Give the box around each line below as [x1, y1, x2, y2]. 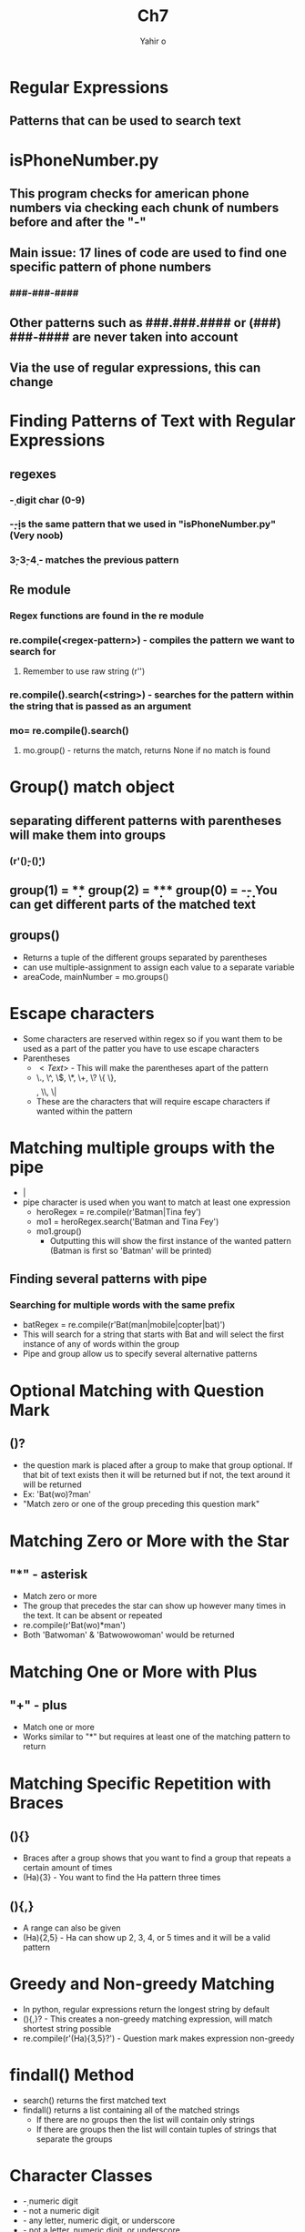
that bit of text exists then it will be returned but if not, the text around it [22, 1470, 290, 1481]
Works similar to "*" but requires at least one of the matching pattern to [22, 1731, 291, 1742]
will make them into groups [9, 827, 167, 842]
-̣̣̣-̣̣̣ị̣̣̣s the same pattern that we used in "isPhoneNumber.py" [9, 518, 276, 531]
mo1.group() [36, 1226, 82, 1237]
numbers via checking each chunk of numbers [9, 199, 280, 215]
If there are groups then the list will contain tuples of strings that [36, 2124, 278, 2135]
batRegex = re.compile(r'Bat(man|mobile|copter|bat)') [22, 1320, 226, 1330]
